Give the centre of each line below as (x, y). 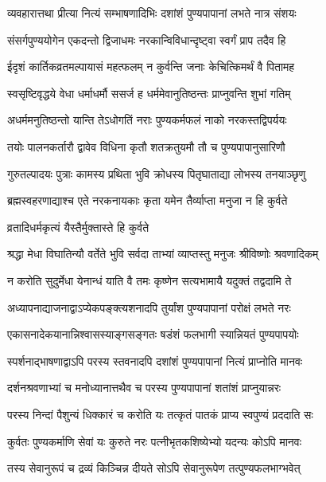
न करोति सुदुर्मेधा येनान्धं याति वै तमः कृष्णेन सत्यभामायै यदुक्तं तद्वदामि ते (149, 280)
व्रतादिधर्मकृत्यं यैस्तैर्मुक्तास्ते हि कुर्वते (78, 227)
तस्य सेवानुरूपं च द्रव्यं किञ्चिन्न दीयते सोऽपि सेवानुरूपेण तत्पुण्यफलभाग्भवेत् (154, 468)
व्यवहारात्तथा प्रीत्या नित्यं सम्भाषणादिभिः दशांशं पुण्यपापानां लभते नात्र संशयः (152, 13)
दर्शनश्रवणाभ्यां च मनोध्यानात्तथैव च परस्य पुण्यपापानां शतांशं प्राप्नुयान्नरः (144, 388)
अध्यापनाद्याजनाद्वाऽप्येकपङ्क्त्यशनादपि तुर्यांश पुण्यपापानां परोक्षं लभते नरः (149, 307)
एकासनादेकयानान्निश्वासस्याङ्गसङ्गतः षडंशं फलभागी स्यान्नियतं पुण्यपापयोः (153, 334)
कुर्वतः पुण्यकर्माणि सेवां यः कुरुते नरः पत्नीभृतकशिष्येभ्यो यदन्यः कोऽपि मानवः (155, 441)
